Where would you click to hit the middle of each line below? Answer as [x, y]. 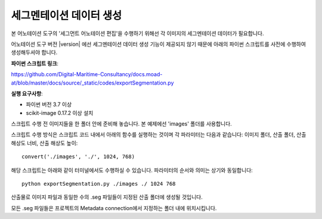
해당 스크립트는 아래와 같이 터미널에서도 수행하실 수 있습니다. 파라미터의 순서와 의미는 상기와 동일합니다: [132, 170]
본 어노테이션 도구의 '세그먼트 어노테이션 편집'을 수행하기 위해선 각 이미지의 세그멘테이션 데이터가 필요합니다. [137, 33]
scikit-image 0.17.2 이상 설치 [60, 112]
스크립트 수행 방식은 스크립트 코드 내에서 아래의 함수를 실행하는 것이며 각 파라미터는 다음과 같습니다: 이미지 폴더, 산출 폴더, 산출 [159, 134]
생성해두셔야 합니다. [34, 52]
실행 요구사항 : [27, 93]
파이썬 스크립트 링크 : [35, 63]
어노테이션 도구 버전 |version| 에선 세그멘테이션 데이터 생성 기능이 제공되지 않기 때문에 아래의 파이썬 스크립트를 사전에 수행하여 [159, 44]
